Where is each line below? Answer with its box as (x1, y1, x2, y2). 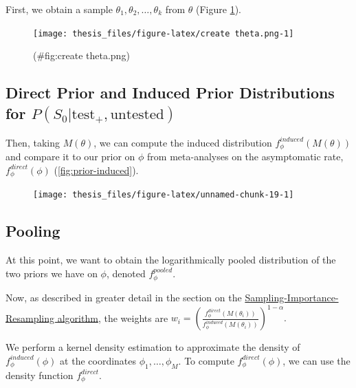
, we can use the (282, 353, 351, 367)
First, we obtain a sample (5, 2, 113, 16)
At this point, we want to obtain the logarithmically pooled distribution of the (5, 252, 336, 267)
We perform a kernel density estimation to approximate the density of (5, 340, 300, 354)
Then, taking (5, 135, 60, 149)
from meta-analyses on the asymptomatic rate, (147, 149, 344, 164)
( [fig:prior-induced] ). (54, 162, 139, 177)
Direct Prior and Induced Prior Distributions (5, 82, 335, 103)
